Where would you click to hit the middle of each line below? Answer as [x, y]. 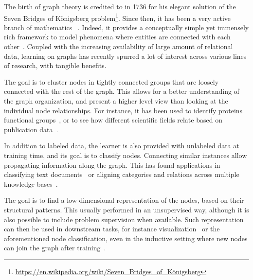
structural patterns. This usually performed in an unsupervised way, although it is [126, 209]
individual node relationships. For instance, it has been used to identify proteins [123, 110]
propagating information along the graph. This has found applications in [112, 165]
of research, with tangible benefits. [55, 65]
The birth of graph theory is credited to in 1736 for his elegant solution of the [120, 6]
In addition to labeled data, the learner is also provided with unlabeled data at [122, 146]
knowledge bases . [31, 184]
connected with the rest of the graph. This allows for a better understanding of [122, 91]
